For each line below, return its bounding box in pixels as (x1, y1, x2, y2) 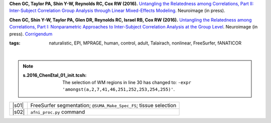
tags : (9, 40, 21, 46)
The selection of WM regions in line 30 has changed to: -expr (62, 79, 192, 85)
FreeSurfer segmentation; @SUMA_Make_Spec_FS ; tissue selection (30, 102, 177, 109)
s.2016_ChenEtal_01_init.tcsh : (23, 72, 87, 78)
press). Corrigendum (9, 30, 53, 37)
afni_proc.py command (30, 108, 85, 115)
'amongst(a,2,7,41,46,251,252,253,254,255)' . (62, 86, 175, 92)
